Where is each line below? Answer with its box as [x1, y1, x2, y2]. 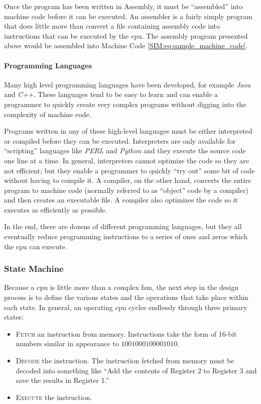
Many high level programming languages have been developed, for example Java [4, 79, 251, 89]
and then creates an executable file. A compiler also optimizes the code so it [4, 194, 238, 205]
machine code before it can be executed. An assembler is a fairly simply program [4, 11, 252, 21]
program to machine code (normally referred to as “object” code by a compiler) [4, 184, 248, 195]
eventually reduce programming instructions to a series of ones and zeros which [4, 231, 248, 242]
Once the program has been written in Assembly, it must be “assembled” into [4, 1, 243, 11]
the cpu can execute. [4, 241, 67, 251]
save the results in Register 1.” [16, 375, 109, 385]
